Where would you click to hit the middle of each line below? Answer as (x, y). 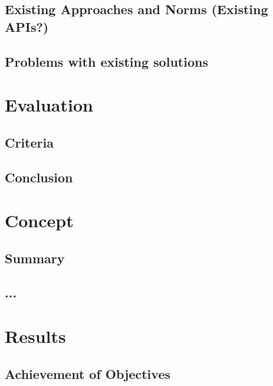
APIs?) (27, 26)
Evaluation (49, 105)
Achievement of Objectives (88, 373)
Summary (35, 258)
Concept (39, 220)
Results (35, 336)
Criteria (29, 142)
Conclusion (39, 177)
